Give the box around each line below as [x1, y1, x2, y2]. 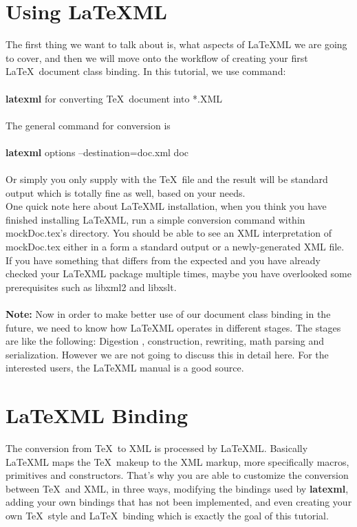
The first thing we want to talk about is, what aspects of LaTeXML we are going [6, 37, 347, 52]
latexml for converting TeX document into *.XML [6, 91, 223, 105]
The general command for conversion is [6, 118, 171, 132]
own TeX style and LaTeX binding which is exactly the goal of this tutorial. [6, 508, 329, 523]
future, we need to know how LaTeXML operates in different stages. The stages [6, 320, 341, 334]
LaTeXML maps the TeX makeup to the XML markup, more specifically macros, [6, 454, 349, 469]
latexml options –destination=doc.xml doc [6, 144, 189, 159]
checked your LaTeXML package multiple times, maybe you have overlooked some [6, 266, 351, 281]
